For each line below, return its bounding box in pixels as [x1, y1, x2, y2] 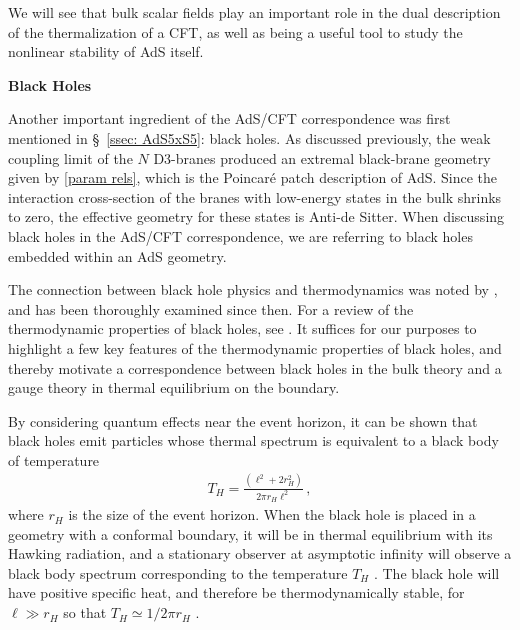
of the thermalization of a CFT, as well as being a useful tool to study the [8, 21, 463, 42]
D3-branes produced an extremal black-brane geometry [153, 147, 491, 168]
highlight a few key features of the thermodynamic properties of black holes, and [8, 337, 502, 358]
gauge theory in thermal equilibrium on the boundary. [8, 377, 340, 398]
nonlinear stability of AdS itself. [8, 41, 204, 62]
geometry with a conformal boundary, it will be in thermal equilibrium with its [8, 523, 493, 544]
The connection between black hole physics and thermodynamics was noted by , [8, 279, 498, 300]
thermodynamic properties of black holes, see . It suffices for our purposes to [8, 318, 477, 339]
